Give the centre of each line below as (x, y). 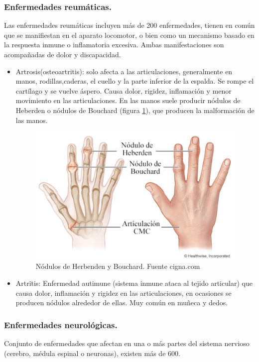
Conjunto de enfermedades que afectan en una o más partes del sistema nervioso (127, 343)
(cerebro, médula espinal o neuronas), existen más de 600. (92, 353)
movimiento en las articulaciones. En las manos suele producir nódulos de (128, 100)
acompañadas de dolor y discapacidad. (63, 54)
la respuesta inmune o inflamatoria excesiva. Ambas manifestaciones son (114, 45)
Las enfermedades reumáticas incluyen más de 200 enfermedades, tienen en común (129, 25)
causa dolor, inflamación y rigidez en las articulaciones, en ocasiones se (124, 293)
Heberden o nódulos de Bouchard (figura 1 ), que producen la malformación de (135, 110)
